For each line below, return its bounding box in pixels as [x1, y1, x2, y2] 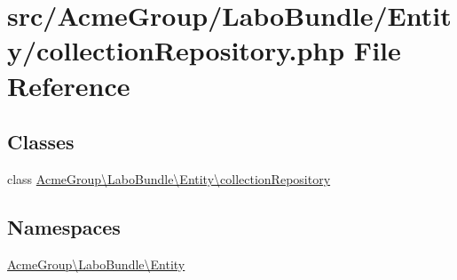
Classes [7, 128, 75, 156]
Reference [7, 67, 130, 103]
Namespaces [7, 212, 121, 240]
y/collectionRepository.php [7, 32, 345, 68]
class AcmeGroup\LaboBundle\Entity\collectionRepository [7, 169, 331, 188]
